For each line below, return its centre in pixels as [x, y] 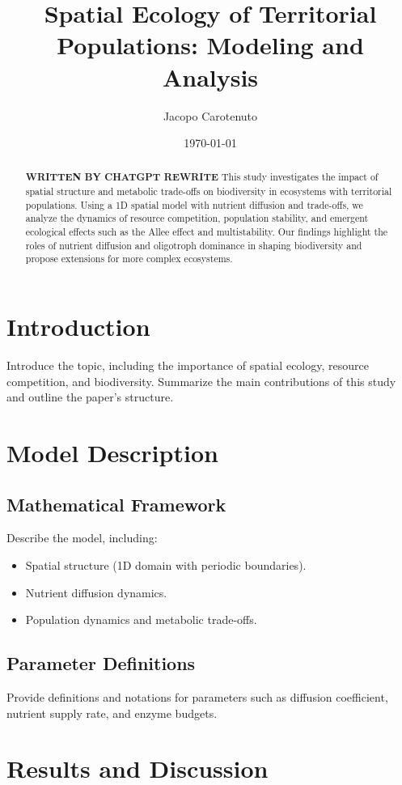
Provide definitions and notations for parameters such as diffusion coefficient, [197, 696]
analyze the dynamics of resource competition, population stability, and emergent [197, 218]
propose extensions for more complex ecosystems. [129, 259]
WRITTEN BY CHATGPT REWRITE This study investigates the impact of [202, 177]
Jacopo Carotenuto [210, 115]
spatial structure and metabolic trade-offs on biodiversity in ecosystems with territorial [209, 191]
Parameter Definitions [101, 663]
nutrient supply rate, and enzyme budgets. [112, 713]
